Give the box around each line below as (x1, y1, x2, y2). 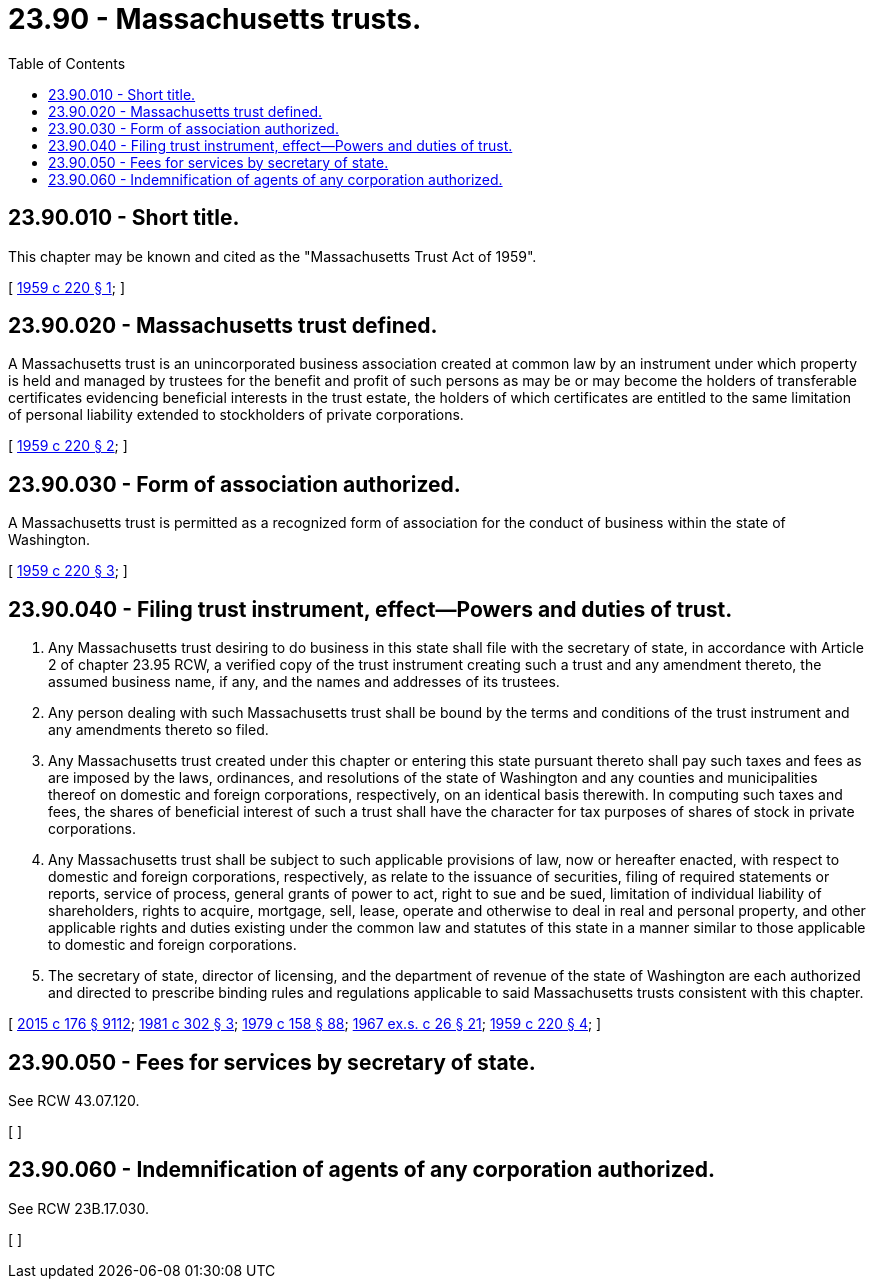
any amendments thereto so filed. (48, 721, 269, 739)
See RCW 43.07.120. (8, 1091, 140, 1109)
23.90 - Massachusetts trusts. (8, 2, 422, 36)
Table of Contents (8, 54, 126, 72)
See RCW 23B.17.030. (8, 1199, 149, 1217)
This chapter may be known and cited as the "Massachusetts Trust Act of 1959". (8, 247, 537, 265)
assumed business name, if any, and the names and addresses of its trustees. (48, 673, 560, 691)
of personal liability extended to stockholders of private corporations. (8, 406, 464, 424)
